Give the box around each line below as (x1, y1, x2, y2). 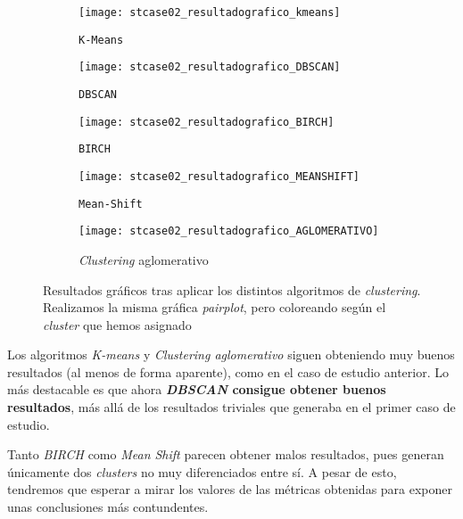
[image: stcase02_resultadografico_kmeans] (79, 6, 341, 19)
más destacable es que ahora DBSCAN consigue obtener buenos (7, 380, 386, 399)
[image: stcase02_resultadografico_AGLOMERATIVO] (79, 225, 379, 238)
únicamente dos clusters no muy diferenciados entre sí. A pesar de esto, (7, 462, 397, 481)
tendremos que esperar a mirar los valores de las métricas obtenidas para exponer (7, 480, 453, 498)
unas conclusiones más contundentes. (7, 498, 209, 516)
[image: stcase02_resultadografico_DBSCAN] (79, 61, 341, 74)
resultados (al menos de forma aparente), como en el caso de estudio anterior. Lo (7, 362, 449, 381)
